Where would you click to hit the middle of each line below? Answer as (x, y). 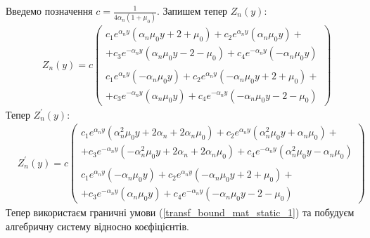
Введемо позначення (49, 11)
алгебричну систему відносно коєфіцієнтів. (97, 226)
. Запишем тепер (192, 11)
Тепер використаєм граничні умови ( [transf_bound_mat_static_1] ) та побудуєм (180, 212)
